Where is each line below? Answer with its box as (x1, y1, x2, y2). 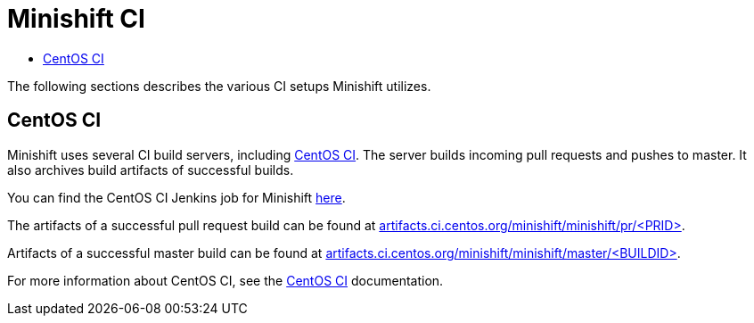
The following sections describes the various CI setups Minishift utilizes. (7, 78, 431, 94)
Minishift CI (7, 4, 145, 34)
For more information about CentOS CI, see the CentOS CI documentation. (7, 272, 444, 288)
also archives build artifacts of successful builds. (7, 161, 294, 178)
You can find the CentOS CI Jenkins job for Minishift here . (7, 189, 346, 205)
